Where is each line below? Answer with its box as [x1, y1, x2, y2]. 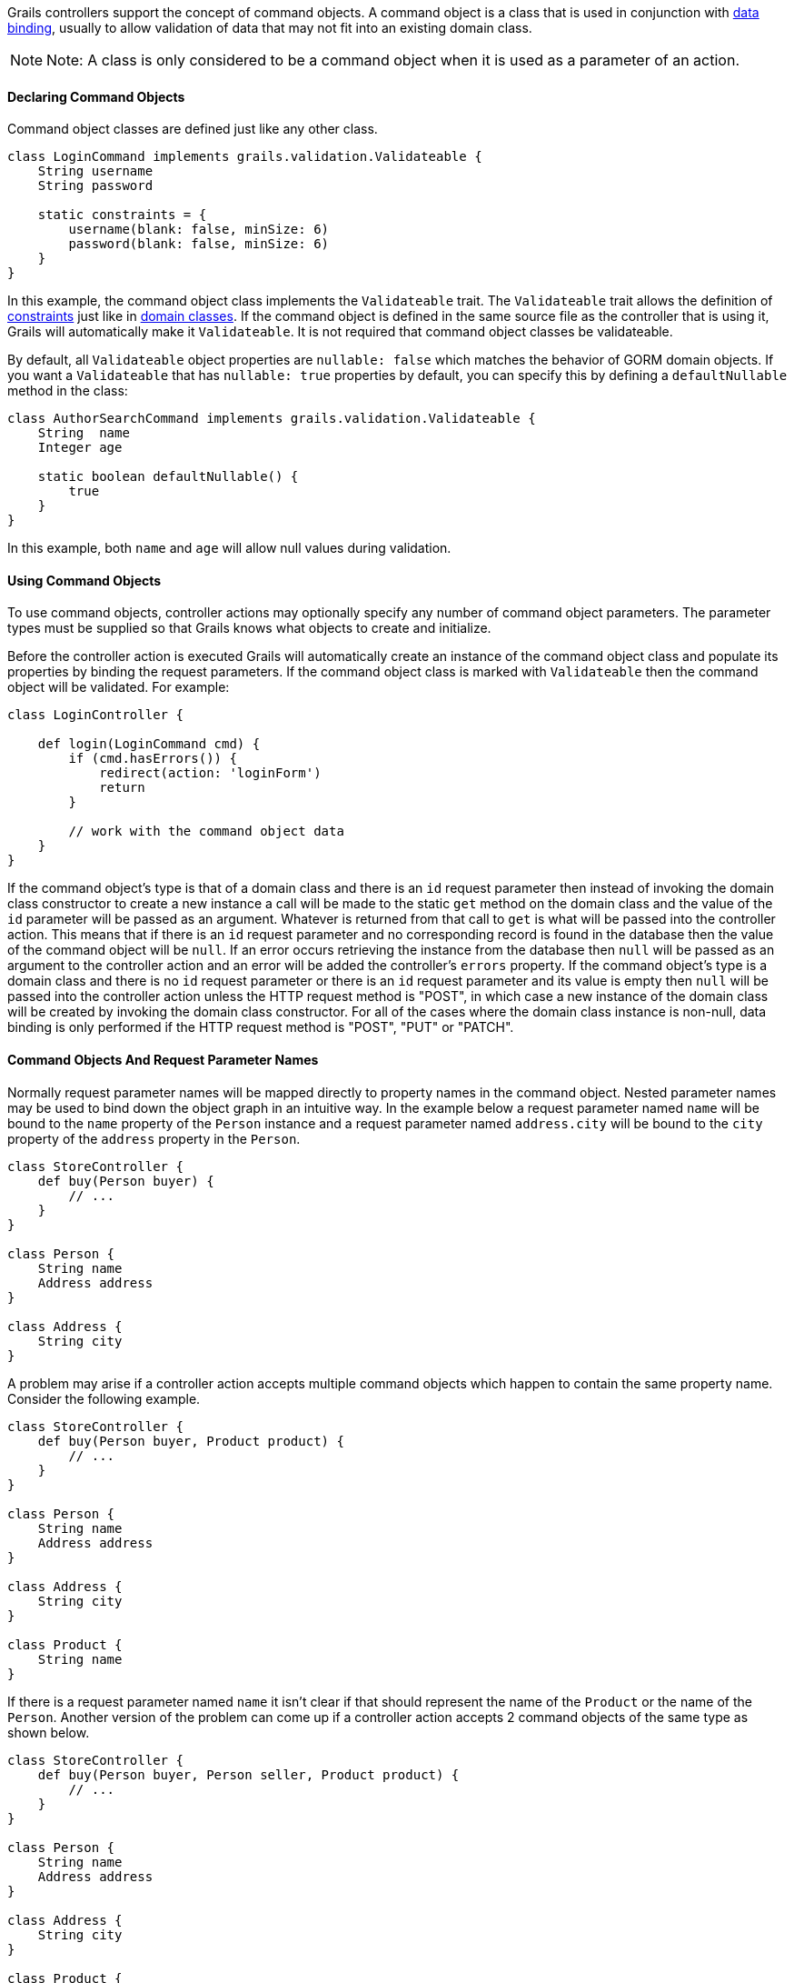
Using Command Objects [7, 572, 162, 588]
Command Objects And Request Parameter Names [7, 1052, 319, 1068]
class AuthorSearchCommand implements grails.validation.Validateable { [7, 411, 536, 426]
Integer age [37, 440, 123, 456]
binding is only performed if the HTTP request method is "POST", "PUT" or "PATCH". [7, 1019, 514, 1036]
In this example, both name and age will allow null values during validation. [7, 540, 452, 556]
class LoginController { [7, 707, 184, 723]
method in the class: [7, 383, 128, 399]
